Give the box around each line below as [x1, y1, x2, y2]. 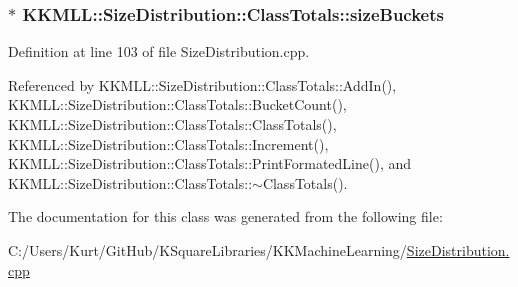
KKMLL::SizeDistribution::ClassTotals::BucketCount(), [8, 94, 347, 115]
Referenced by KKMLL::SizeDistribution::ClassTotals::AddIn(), [8, 74, 397, 95]
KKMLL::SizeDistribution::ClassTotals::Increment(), [8, 133, 329, 154]
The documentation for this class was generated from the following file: [8, 206, 443, 227]
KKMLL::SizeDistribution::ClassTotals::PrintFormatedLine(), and [8, 153, 412, 174]
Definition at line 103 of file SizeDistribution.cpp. [8, 41, 310, 62]
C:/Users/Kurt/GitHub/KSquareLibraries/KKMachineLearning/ [8, 239, 407, 260]
